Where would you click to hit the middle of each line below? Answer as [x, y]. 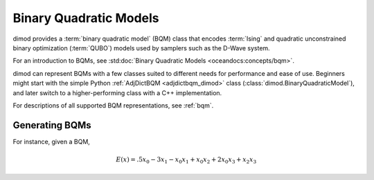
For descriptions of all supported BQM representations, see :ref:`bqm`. [113, 105]
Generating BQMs [52, 125]
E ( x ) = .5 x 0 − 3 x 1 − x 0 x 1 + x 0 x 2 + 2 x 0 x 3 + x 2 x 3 [186, 160]
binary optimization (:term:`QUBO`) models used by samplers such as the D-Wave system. [141, 48]
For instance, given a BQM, [51, 141]
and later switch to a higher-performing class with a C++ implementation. [117, 92]
